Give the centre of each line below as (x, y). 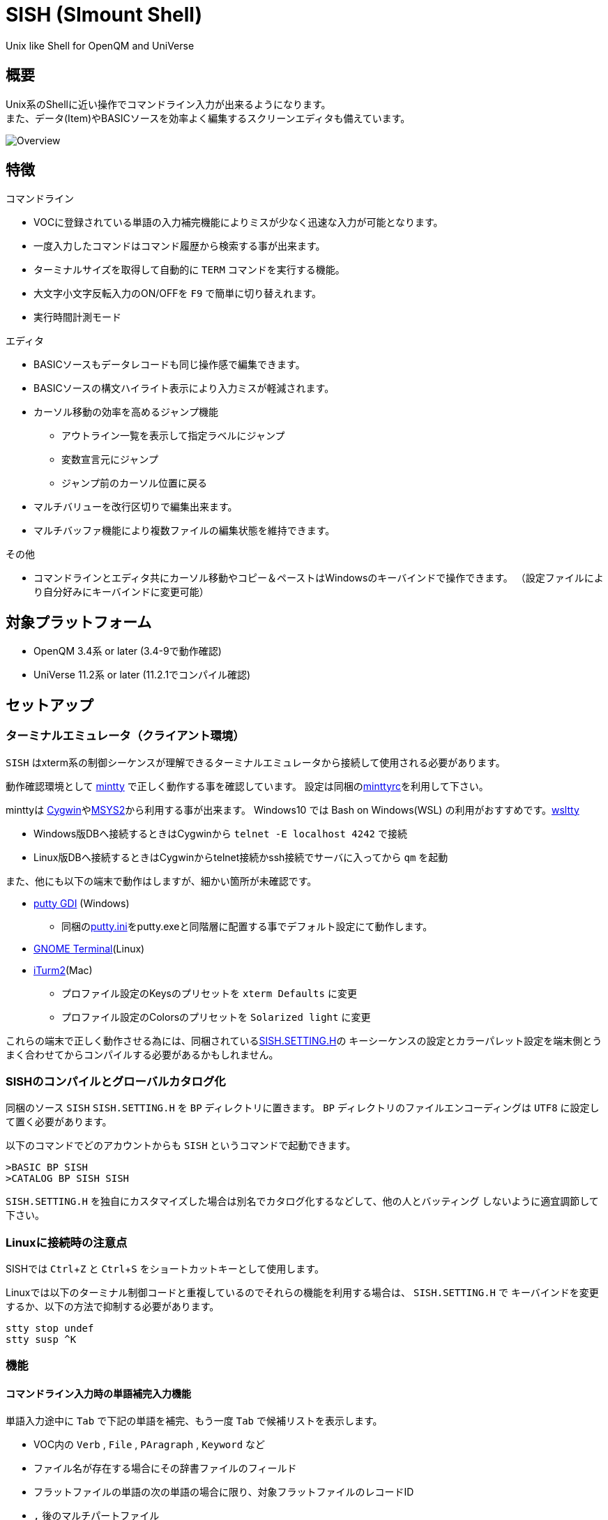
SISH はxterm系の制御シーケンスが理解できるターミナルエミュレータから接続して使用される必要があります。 (256, 762)
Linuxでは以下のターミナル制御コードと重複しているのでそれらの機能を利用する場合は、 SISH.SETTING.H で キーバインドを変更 (302, 1292)
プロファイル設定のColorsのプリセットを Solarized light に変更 (216, 1017)
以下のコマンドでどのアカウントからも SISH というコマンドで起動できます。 (181, 1146)
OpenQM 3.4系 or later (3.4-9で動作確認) (128, 651)
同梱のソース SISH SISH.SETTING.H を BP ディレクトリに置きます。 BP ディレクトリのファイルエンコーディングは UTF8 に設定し (303, 1108)
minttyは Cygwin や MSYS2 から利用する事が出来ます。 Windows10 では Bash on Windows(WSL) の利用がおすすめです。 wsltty (292, 810)
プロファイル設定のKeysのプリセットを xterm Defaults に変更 (209, 993)
